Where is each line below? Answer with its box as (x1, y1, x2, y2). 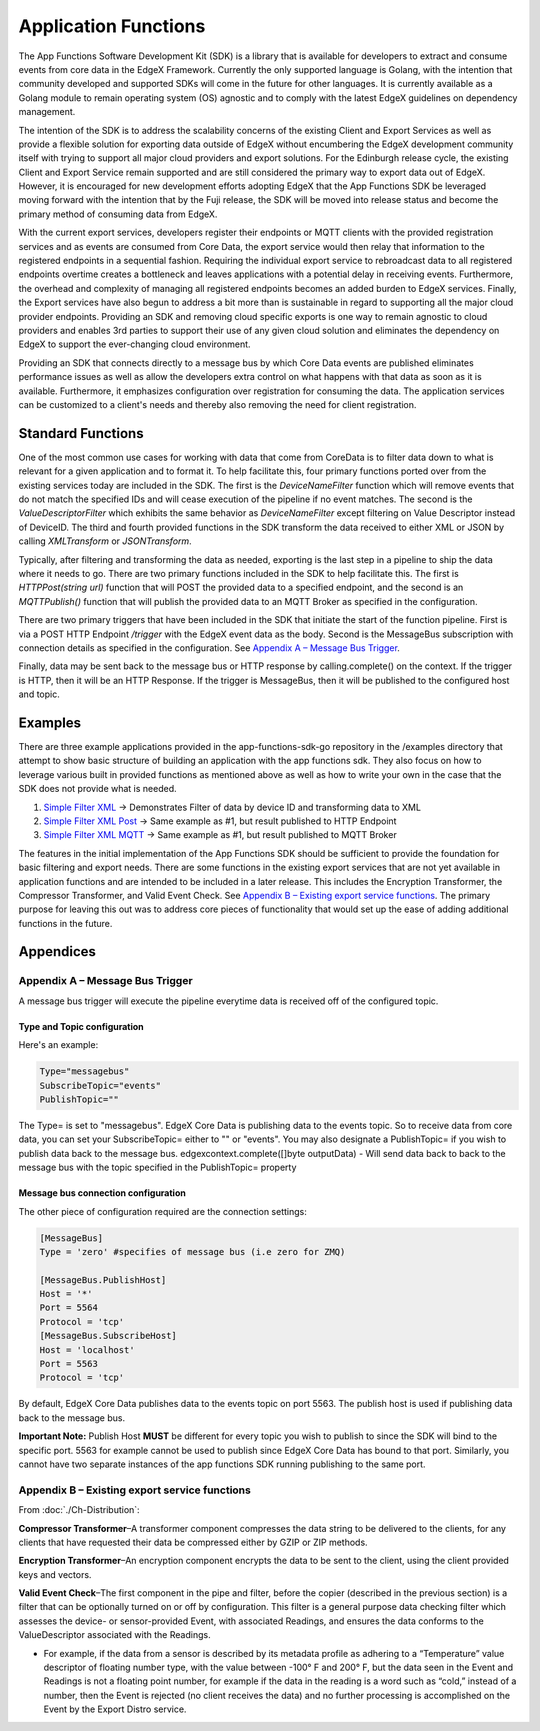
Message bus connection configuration (18, 1187, 187, 1199)
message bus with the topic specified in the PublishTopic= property (18, 1161, 297, 1174)
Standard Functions (18, 425, 144, 442)
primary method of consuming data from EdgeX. (18, 208, 218, 220)
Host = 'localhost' (39, 1344, 135, 1355)
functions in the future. (18, 917, 113, 929)
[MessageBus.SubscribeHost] (39, 1330, 177, 1342)
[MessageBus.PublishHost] (39, 1274, 167, 1285)
